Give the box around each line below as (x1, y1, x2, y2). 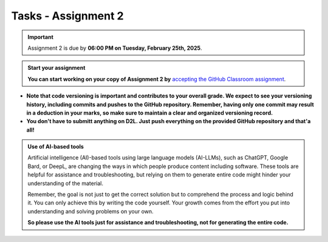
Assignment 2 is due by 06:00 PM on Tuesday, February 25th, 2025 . (27, 44, 202, 52)
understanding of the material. (27, 180, 103, 187)
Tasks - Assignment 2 (11, 9, 124, 22)
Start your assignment (27, 64, 86, 72)
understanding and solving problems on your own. (27, 207, 154, 215)
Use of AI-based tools (27, 143, 84, 150)
